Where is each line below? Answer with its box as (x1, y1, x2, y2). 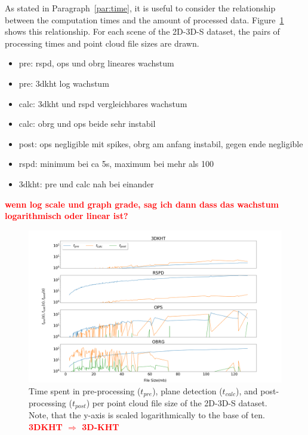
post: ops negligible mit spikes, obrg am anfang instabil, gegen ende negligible (19, 137, 303, 150)
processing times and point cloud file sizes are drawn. (5, 36, 199, 49)
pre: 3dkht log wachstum (19, 77, 109, 89)
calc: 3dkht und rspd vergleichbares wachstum (19, 97, 187, 109)
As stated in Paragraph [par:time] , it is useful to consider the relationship (5, 2, 276, 14)
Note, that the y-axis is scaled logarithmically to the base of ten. (29, 409, 265, 421)
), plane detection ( (152, 384, 223, 397)
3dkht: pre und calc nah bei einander (19, 177, 154, 190)
